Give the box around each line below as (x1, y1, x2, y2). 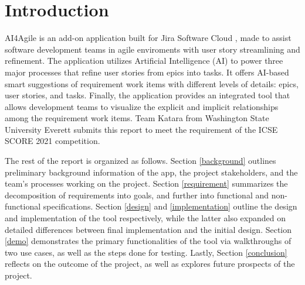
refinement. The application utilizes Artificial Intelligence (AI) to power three (5, 54, 283, 67)
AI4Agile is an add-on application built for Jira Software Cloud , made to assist (5, 32, 292, 44)
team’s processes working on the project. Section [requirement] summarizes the (5, 177, 288, 190)
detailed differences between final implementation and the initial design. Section (5, 223, 292, 235)
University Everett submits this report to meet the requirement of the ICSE (5, 123, 278, 135)
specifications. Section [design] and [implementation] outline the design (43, 200, 297, 212)
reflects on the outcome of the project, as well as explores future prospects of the (5, 257, 295, 270)
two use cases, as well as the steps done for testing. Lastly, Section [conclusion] (5, 246, 287, 258)
